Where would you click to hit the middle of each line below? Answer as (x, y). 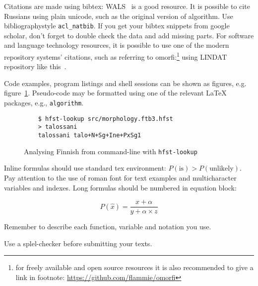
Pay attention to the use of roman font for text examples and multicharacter (120, 177)
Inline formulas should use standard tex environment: (85, 168)
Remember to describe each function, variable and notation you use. (108, 227)
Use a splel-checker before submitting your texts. (78, 243)
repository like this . (35, 66)
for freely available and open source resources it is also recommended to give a (134, 267)
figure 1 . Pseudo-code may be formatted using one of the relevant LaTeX (115, 93)
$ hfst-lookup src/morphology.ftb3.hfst (105, 119)
